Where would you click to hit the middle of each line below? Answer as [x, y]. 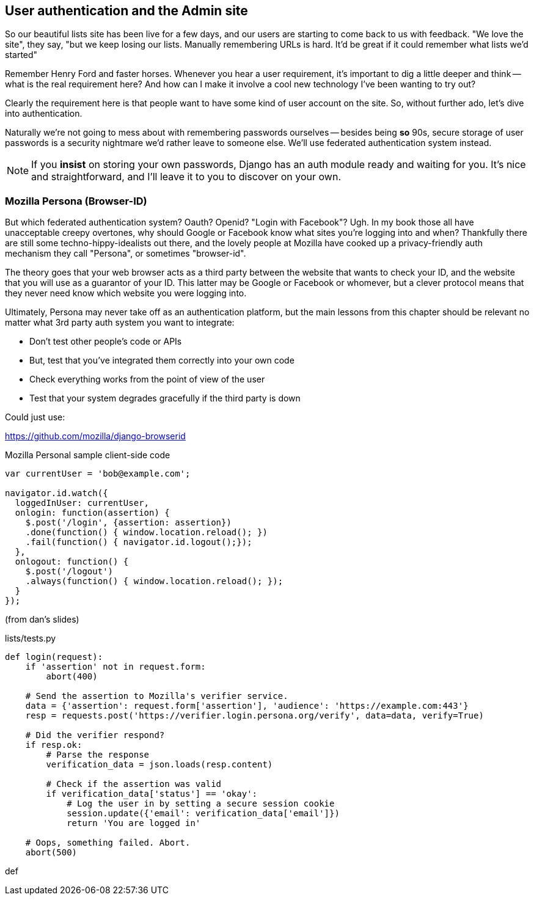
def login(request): [54, 657]
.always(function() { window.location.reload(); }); [154, 581]
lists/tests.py [31, 638]
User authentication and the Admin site [126, 11]
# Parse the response [98, 755]
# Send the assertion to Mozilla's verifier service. [157, 696]
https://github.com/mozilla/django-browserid [95, 436]
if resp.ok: [54, 745]
